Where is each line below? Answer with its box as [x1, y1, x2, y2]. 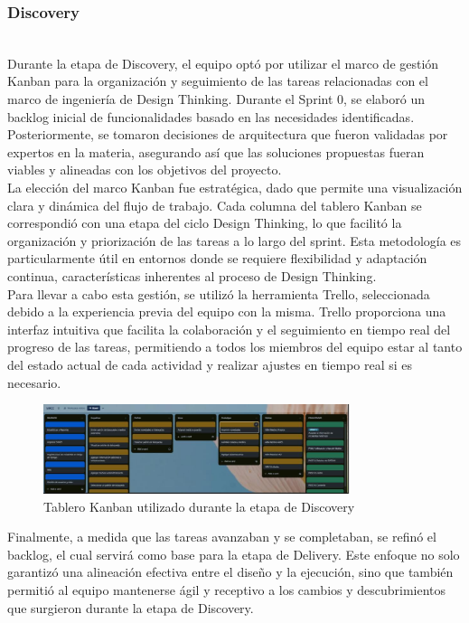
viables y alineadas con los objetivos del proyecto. [7, 160, 282, 179]
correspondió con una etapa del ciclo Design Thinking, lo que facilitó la [7, 213, 402, 232]
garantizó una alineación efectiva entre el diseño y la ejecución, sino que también [7, 562, 454, 581]
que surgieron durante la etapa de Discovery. [7, 598, 254, 617]
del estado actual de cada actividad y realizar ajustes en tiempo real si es [7, 354, 413, 373]
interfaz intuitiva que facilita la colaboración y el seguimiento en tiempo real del [7, 319, 451, 338]
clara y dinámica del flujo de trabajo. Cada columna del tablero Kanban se [7, 195, 422, 214]
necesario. [7, 373, 61, 392]
